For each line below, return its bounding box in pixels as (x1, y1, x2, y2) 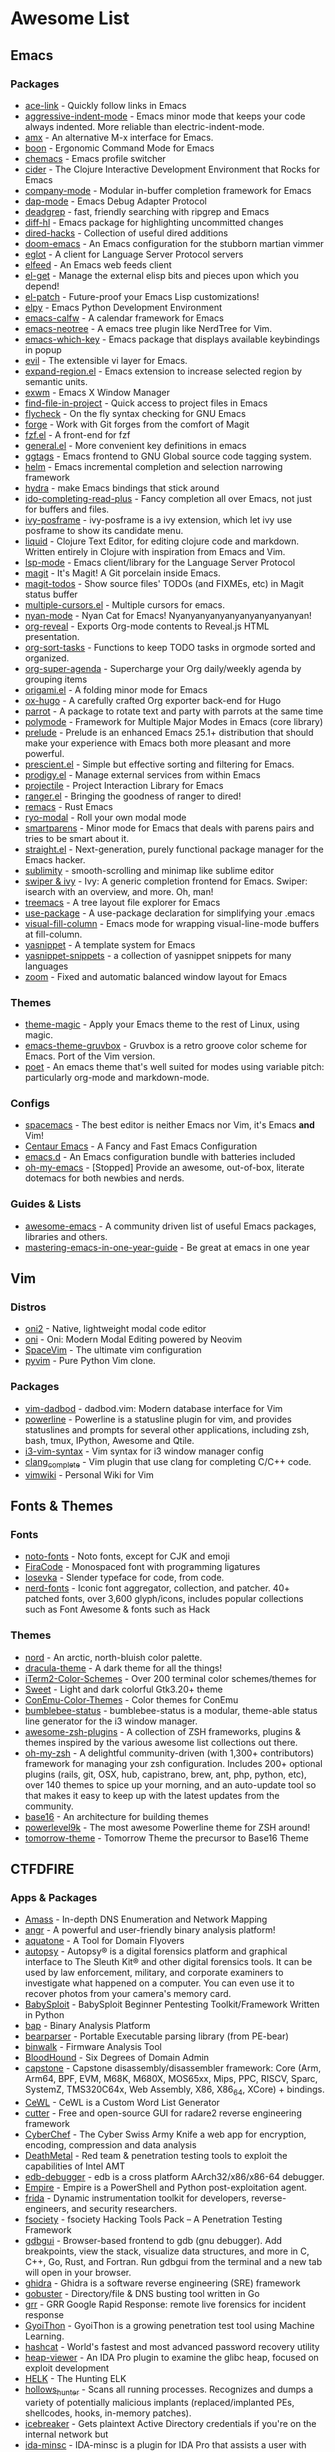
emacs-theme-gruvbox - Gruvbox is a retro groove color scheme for (24, 1040, 308, 1052)
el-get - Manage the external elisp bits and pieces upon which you (24, 269, 299, 281)
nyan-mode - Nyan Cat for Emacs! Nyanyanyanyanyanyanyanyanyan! (24, 609, 312, 621)
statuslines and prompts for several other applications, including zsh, (24, 1423, 310, 1436)
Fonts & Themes (10, 1497, 114, 1514)
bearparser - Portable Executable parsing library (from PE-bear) (24, 2030, 290, 2042)
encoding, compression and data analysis (24, 2139, 197, 2151)
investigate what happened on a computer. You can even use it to (24, 1977, 295, 1989)
